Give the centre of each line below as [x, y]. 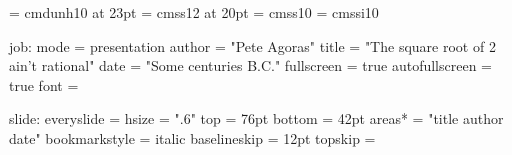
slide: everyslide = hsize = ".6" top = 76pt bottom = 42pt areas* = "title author [256, 118]
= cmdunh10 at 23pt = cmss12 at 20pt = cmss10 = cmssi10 [194, 12]
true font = [44, 84]
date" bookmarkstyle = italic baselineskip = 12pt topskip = [192, 137]
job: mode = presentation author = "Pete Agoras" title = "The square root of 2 [252, 45]
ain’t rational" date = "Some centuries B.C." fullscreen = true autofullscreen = [250, 65]
